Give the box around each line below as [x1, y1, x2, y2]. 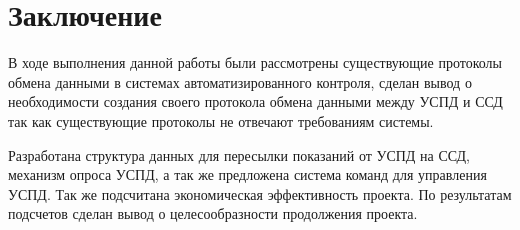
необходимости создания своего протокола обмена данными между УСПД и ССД [8, 91, 503, 112]
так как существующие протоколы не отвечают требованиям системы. [8, 110, 434, 131]
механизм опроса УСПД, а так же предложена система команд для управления [8, 164, 487, 185]
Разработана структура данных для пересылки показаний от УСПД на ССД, [8, 144, 470, 165]
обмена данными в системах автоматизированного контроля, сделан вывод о [8, 71, 472, 92]
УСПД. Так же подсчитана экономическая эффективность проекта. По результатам [8, 183, 512, 204]
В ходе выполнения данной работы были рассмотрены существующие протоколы [8, 52, 503, 73]
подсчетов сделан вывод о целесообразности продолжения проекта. [8, 203, 418, 224]
